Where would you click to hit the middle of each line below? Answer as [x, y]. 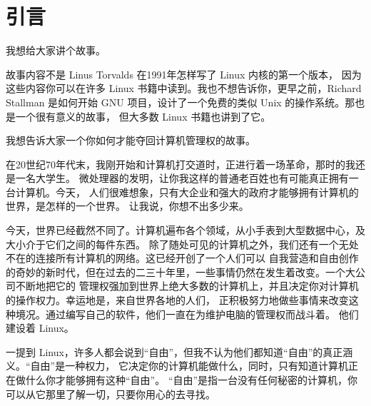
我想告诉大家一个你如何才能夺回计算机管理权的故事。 [131, 140]
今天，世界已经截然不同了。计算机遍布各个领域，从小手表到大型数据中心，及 [185, 230]
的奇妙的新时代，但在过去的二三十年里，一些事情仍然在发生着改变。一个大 [181, 271]
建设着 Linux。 [40, 328]
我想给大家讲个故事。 [56, 50]
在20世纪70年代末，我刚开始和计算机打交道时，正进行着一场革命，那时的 [176, 164]
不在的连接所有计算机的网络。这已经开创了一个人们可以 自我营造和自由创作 [182, 258]
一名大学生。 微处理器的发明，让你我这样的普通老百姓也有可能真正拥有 [182, 178]
